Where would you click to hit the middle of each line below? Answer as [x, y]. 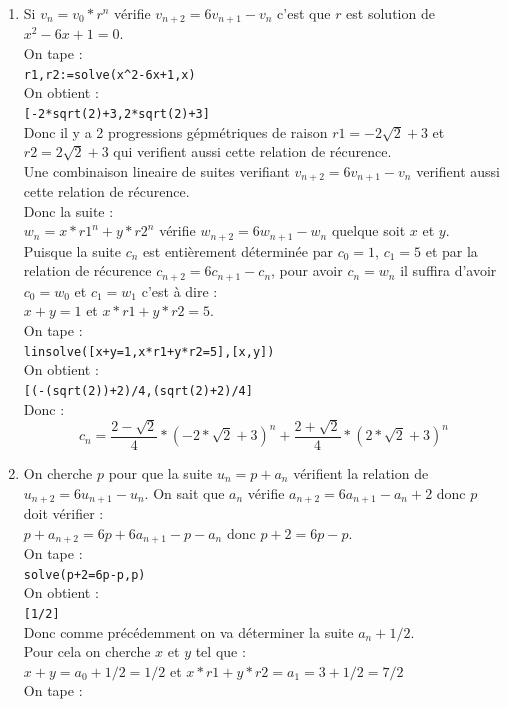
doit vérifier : [63, 513]
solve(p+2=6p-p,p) [84, 574]
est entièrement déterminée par [238, 250]
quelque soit [368, 230]
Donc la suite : [68, 210]
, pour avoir [307, 270]
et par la [451, 250]
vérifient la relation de [361, 473]
